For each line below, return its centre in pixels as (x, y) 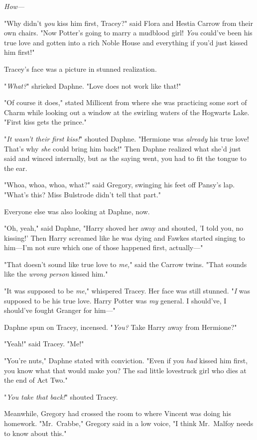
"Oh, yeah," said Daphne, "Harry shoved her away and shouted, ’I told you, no (124, 228)
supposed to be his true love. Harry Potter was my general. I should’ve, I (115, 300)
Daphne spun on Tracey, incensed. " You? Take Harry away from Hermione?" (121, 327)
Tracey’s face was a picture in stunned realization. (80, 69)
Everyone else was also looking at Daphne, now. (77, 211)
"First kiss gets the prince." (45, 122)
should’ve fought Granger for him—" (60, 310)
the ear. (16, 168)
